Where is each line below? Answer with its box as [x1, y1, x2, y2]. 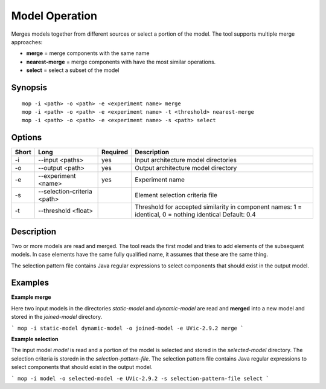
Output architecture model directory [135, 164, 237, 172]
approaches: [11, 38, 43, 45]
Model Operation [11, 9, 98, 22]
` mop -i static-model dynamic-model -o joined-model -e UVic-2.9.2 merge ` [11, 324, 244, 332]
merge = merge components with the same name [26, 50, 150, 57]
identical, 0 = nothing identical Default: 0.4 [135, 211, 256, 219]
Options [11, 132, 42, 143]
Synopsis [11, 82, 48, 93]
